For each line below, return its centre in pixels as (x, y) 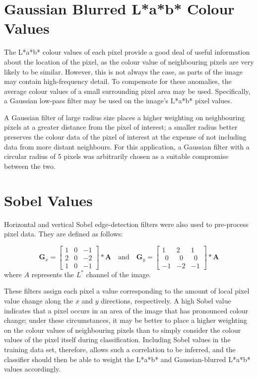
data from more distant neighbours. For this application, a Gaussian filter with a (127, 146)
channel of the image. (119, 274)
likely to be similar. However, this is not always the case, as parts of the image (123, 71)
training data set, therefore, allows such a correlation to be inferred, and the (120, 349)
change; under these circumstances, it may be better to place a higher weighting (126, 320)
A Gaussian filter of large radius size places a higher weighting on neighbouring (125, 117)
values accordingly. (32, 369)
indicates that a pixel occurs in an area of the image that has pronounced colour (126, 310)
